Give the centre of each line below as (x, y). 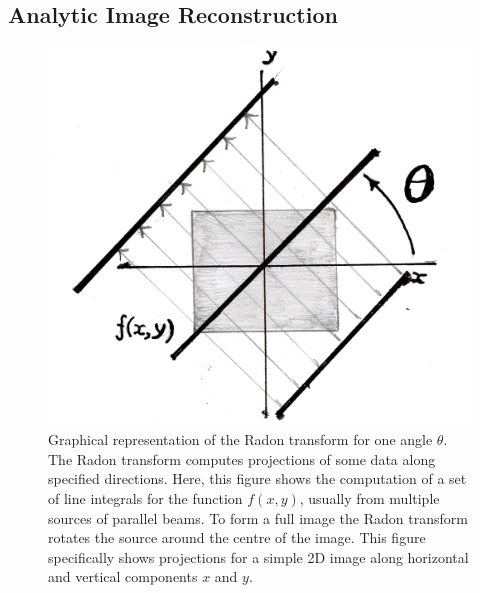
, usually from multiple (369, 498)
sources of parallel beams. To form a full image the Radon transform (258, 517)
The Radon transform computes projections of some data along (242, 458)
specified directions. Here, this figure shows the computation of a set (257, 478)
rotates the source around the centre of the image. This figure (237, 537)
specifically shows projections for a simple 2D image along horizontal (258, 556)
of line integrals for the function (145, 498)
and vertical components (123, 576)
